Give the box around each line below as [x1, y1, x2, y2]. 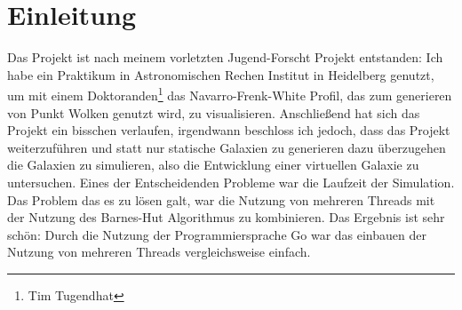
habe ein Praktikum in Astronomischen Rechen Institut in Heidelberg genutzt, [7, 65, 434, 83]
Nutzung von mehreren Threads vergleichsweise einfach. [7, 242, 311, 261]
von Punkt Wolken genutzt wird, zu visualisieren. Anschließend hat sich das [7, 103, 420, 122]
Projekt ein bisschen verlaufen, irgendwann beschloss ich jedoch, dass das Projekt [7, 121, 450, 139]
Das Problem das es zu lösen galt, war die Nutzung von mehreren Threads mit [7, 190, 435, 209]
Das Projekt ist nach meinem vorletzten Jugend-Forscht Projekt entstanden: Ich [7, 48, 443, 67]
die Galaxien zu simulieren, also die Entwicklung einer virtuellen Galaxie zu [7, 155, 419, 174]
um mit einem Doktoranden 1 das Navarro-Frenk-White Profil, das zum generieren [7, 83, 452, 104]
